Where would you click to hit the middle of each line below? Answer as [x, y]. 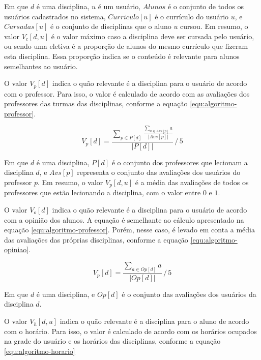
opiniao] [17, 249]
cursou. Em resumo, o [214, 26]
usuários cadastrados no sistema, [55, 16]
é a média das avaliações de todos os [192, 182]
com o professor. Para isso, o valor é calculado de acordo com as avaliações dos [127, 93]
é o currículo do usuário [192, 16]
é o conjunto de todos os [206, 6]
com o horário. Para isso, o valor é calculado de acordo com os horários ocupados [130, 331]
